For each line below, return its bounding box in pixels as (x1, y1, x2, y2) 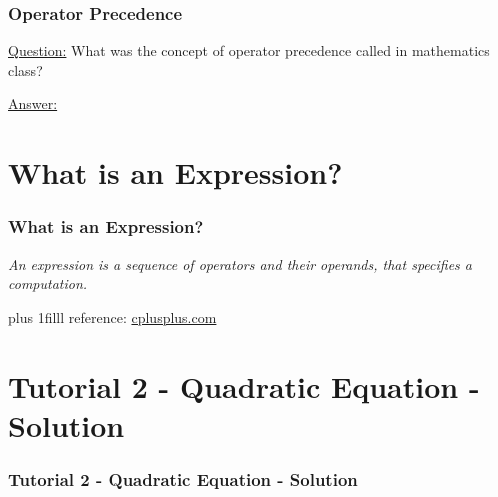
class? (8, 59, 43, 80)
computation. (8, 273, 88, 294)
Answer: (8, 93, 58, 114)
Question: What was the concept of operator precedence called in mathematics (8, 40, 490, 61)
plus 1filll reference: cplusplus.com (8, 306, 217, 327)
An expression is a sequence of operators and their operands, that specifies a (8, 253, 473, 274)
